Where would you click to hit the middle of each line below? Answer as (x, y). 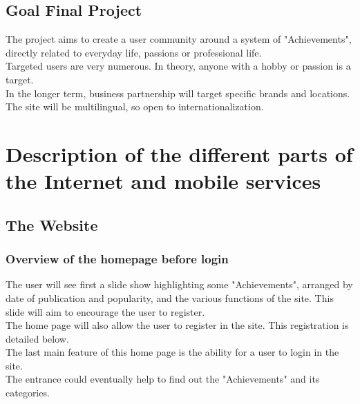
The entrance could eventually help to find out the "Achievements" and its (163, 379)
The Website (52, 224)
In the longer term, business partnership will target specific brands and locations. (178, 93)
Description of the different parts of (179, 153)
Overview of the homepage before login (117, 259)
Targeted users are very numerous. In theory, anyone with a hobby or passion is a (178, 66)
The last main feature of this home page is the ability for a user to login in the (172, 352)
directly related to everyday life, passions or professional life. (134, 52)
